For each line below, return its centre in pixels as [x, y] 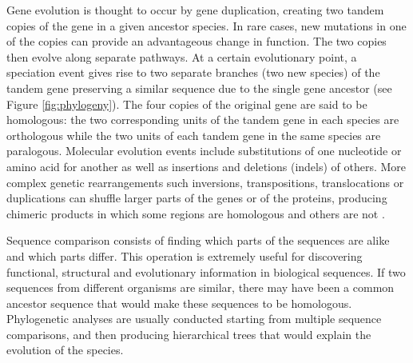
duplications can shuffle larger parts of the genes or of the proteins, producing [197, 198]
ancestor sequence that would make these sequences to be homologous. [179, 303]
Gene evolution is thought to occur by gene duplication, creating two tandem [195, 10]
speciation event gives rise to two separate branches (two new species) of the [193, 72]
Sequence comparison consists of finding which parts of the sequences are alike [198, 240]
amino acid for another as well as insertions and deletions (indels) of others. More [206, 166]
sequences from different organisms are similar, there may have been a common [201, 287]
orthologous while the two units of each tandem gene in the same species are [194, 135]
